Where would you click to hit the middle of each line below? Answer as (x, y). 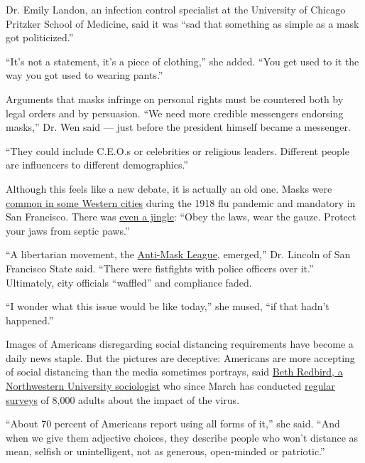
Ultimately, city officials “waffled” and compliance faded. (129, 282)
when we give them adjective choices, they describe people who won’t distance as (182, 437)
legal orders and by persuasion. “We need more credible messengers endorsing (175, 113)
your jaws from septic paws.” (68, 230)
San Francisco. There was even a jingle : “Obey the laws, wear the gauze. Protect (181, 217)
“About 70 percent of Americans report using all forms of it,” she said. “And (173, 424)
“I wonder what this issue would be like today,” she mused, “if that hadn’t (168, 306)
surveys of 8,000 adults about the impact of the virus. (123, 399)
